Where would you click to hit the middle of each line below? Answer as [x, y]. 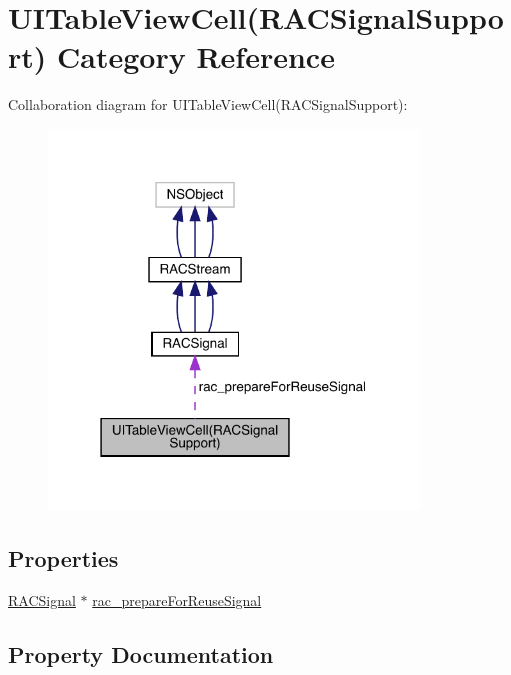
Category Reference [196, 56]
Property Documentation [141, 653]
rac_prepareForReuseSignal [177, 599]
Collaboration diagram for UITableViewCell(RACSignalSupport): [208, 104]
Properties [63, 557]
